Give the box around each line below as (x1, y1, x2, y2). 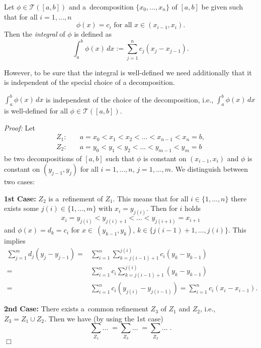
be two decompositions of (4, 153, 82, 163)
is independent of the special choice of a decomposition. (4, 77, 175, 87)
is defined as (74, 29, 112, 39)
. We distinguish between (171, 164, 248, 174)
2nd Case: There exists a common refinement (4, 303, 148, 314)
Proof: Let (4, 122, 35, 133)
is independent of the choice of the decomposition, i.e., (46, 94, 214, 104)
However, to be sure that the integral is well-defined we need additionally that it (4, 67, 252, 77)
